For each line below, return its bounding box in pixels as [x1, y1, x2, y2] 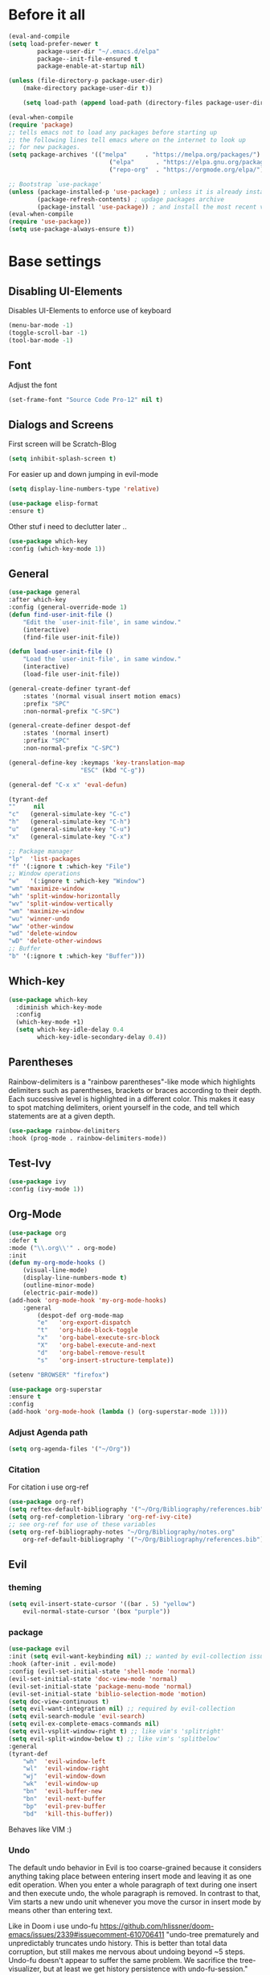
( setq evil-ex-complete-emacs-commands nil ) [8, 1720, 160, 1729]
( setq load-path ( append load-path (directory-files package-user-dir [22, 99, 264, 107]
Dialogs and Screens [8, 417, 114, 432]
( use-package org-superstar [8, 1385, 103, 1393]
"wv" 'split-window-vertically [8, 900, 113, 908]
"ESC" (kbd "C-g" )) [80, 766, 146, 774]
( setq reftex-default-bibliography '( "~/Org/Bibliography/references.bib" [8, 1505, 264, 1513]
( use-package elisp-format [8, 499, 99, 507]
